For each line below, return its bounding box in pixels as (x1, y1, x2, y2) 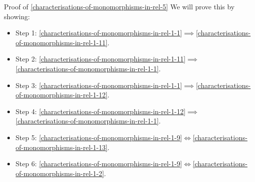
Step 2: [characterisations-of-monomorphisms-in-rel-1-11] (15, 54, 186, 64)
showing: (4, 11, 30, 21)
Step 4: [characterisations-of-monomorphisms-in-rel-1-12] (15, 106, 186, 116)
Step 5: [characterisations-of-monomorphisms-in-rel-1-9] (15, 132, 182, 142)
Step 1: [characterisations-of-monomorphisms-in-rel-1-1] (15, 28, 182, 38)
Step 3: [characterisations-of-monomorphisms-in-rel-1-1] (15, 80, 182, 90)
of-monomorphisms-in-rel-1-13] (15, 142, 108, 152)
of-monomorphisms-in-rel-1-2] (15, 168, 104, 178)
